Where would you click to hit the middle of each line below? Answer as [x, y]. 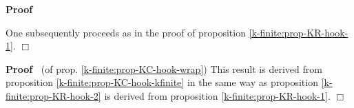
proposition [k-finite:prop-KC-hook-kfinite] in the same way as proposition [162, 82]
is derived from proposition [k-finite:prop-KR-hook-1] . [217, 95]
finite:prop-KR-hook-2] [53, 95]
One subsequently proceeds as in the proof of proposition [126, 32]
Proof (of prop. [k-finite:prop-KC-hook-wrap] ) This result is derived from [164, 68]
